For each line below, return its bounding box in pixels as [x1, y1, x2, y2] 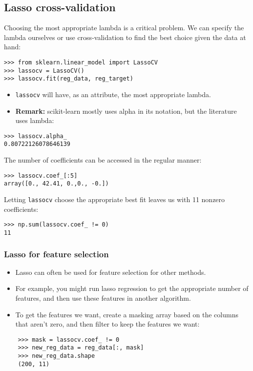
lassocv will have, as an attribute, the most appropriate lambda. [15, 89, 211, 99]
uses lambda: [15, 115, 54, 125]
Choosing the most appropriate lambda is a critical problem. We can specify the [4, 22, 244, 33]
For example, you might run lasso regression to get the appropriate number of [15, 283, 249, 293]
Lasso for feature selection [4, 247, 109, 260]
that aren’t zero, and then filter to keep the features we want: [15, 319, 200, 329]
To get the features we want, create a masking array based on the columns [15, 309, 238, 319]
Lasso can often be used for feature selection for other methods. [15, 267, 206, 277]
